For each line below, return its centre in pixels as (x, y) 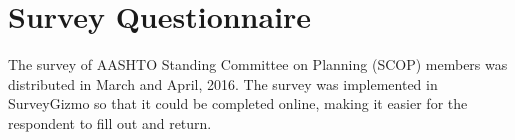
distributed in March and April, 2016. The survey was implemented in (223, 83)
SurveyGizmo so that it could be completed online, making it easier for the (238, 103)
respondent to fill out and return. (110, 122)
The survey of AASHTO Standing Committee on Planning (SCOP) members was (258, 64)
